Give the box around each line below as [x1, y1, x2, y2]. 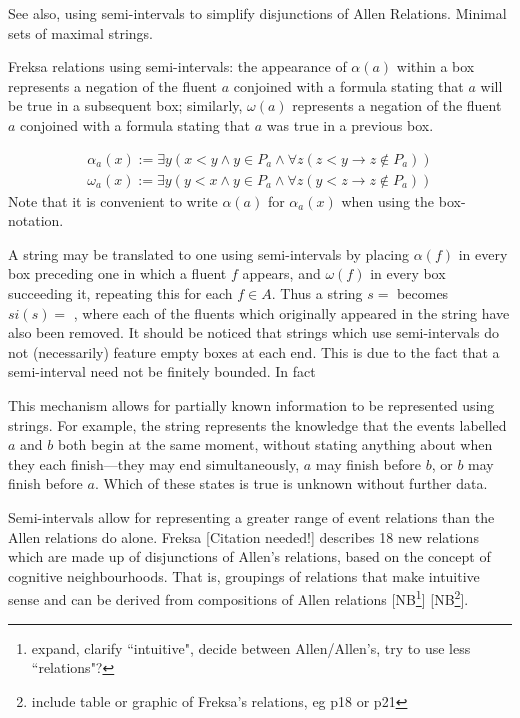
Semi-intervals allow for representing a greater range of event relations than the [8, 506, 495, 527]
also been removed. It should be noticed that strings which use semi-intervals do [8, 322, 500, 343]
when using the [341, 190, 435, 211]
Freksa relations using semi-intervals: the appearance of [8, 56, 347, 77]
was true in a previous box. [266, 114, 434, 135]
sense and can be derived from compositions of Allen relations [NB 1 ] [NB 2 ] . [8, 586, 469, 609]
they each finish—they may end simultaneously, [8, 453, 300, 474]
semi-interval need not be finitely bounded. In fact [8, 361, 316, 382]
